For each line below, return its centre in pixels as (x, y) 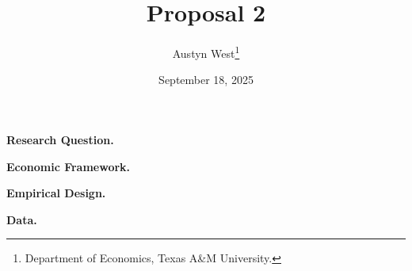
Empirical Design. (56, 193)
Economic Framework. (69, 166)
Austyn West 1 (206, 52)
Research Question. (60, 139)
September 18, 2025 (206, 80)
